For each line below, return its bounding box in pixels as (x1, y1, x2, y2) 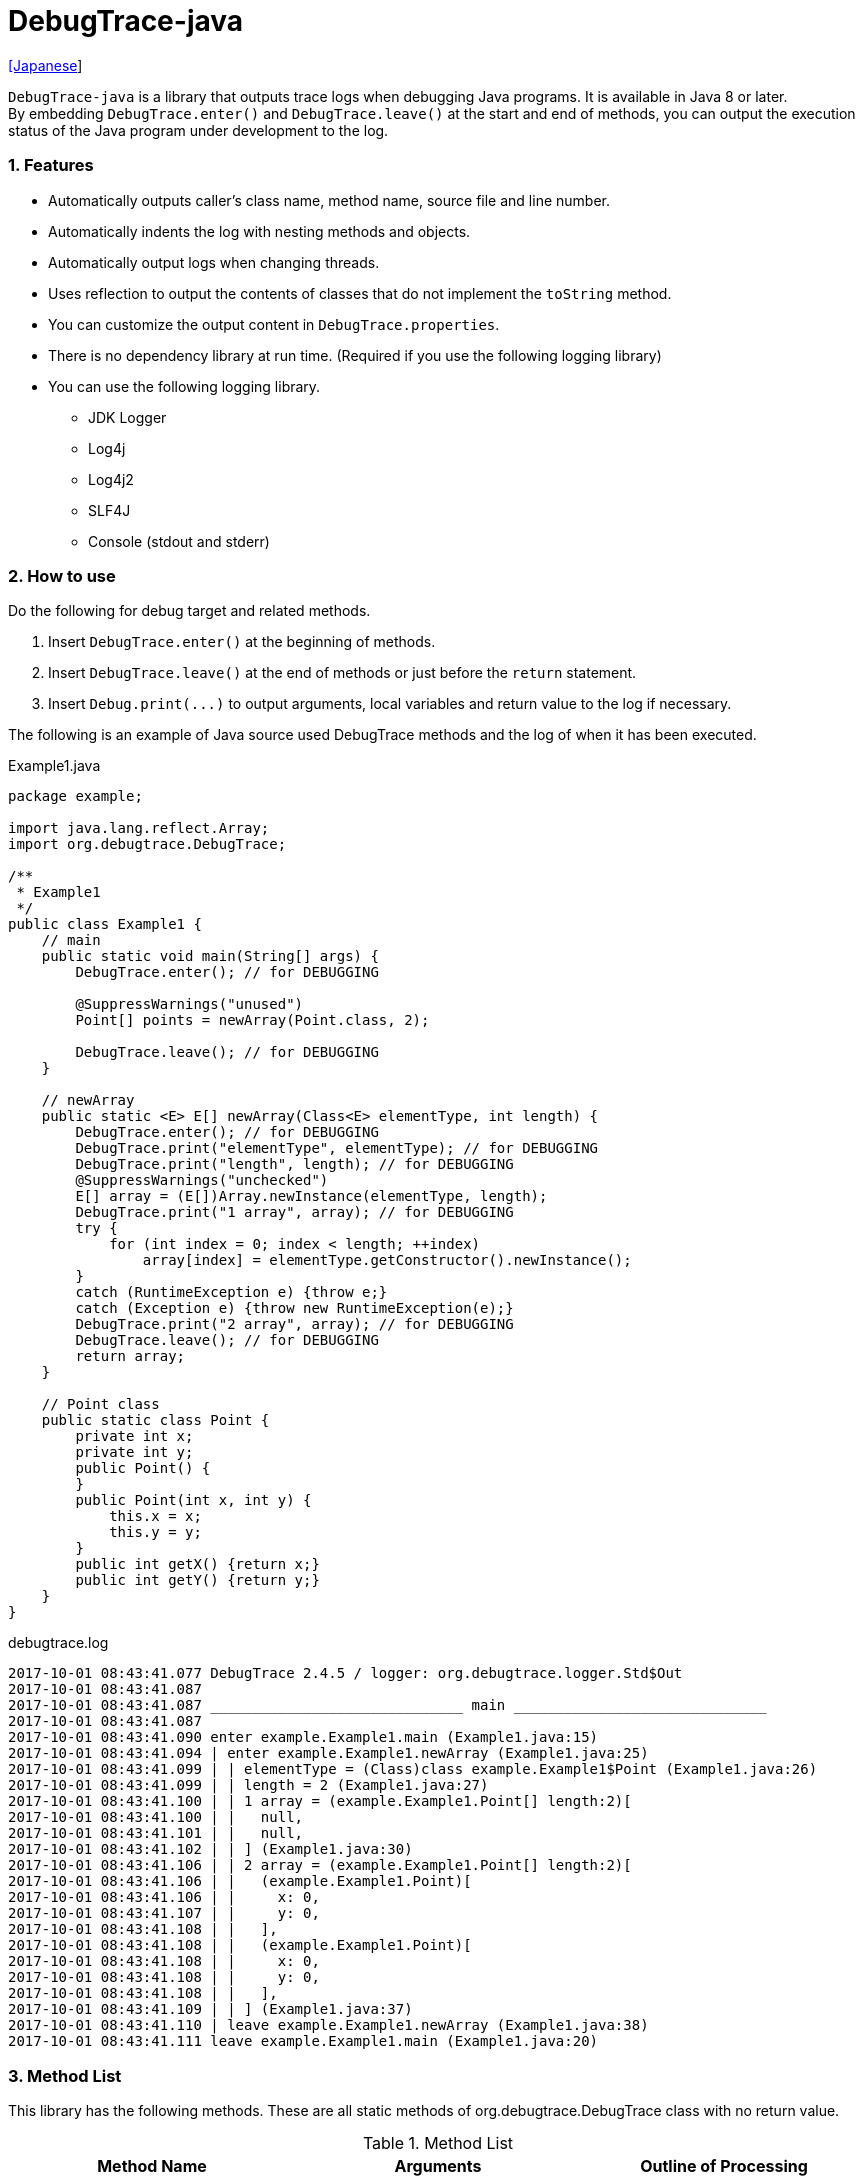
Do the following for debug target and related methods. (8, 602, 371, 620)
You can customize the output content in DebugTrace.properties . (48, 315, 500, 333)
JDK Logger (88, 408, 167, 426)
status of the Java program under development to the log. (8, 121, 389, 139)
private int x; (75, 1428, 194, 1445)
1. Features (8, 155, 94, 176)
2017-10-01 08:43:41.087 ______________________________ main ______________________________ (8, 1697, 767, 1714)
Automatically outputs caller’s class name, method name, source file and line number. (48, 191, 610, 209)
